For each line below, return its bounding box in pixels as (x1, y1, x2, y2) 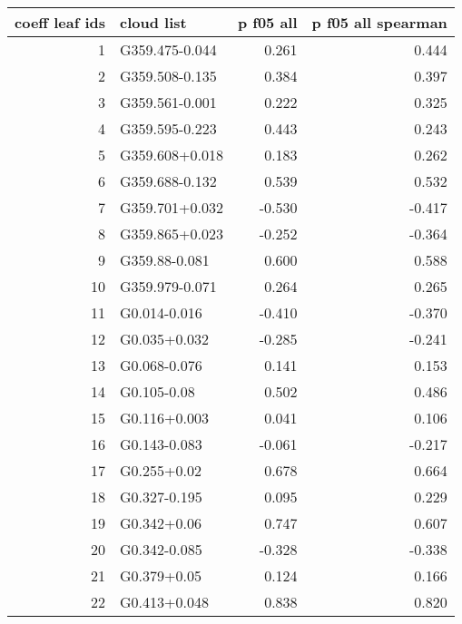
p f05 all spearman (311, 12, 447, 33)
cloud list (120, 12, 187, 33)
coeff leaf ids (15, 12, 106, 33)
